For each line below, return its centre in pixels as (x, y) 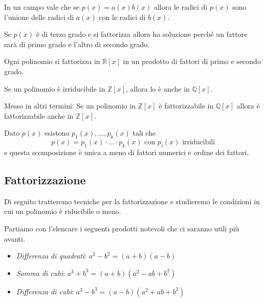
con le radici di (122, 17)
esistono (57, 133)
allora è (248, 106)
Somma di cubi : (40, 273)
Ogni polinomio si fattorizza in (52, 61)
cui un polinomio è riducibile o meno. (63, 211)
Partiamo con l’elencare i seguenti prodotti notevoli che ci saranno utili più (122, 228)
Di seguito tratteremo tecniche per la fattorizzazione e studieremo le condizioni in (132, 201)
